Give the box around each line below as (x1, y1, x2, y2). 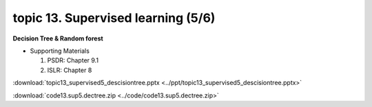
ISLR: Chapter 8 (47, 66, 92, 74)
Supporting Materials (30, 47, 90, 55)
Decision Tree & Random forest (12, 34, 103, 43)
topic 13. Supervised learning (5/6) (12, 10, 216, 25)
